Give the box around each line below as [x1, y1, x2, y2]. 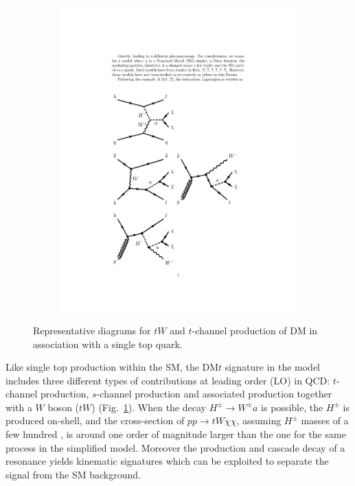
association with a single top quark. [33, 336, 183, 351]
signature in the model [225, 360, 321, 374]
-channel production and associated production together [96, 386, 332, 401]
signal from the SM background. [5, 467, 141, 481]
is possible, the [261, 400, 323, 414]
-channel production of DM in [192, 323, 318, 337]
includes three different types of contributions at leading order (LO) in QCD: [5, 373, 330, 387]
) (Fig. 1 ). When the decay [91, 400, 206, 414]
